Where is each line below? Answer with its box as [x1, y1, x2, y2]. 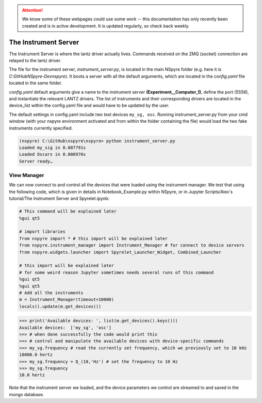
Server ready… [19, 158, 53, 164]
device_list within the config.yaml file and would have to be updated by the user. [9, 102, 170, 109]
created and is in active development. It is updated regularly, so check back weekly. [22, 23, 190, 29]
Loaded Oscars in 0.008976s [19, 152, 86, 157]
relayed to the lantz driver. [9, 58, 62, 64]
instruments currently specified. [9, 125, 73, 131]
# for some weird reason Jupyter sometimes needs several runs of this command [19, 270, 214, 275]
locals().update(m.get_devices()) [19, 304, 101, 309]
